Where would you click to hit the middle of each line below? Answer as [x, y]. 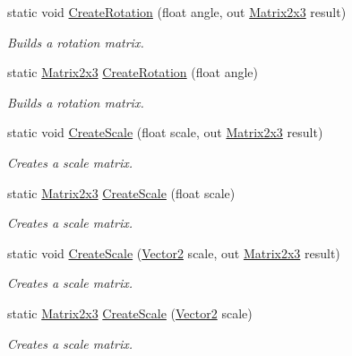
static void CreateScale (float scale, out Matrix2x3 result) [165, 132]
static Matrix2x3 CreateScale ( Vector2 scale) [130, 313]
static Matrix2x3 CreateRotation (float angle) [133, 72]
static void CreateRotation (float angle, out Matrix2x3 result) [177, 12]
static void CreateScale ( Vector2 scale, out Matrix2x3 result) [174, 252]
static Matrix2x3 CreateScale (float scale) [121, 192]
